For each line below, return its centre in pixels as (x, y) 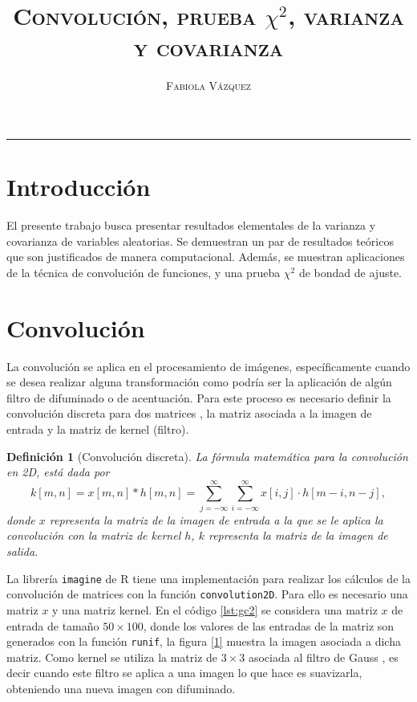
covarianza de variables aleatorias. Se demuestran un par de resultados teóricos (200, 241)
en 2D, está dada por (58, 472)
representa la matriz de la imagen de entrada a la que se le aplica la (216, 519)
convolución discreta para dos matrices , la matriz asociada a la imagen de (189, 413)
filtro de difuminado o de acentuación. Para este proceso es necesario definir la (199, 397)
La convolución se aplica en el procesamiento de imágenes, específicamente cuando (208, 366)
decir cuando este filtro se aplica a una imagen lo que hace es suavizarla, (184, 673)
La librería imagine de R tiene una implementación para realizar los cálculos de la (208, 578)
